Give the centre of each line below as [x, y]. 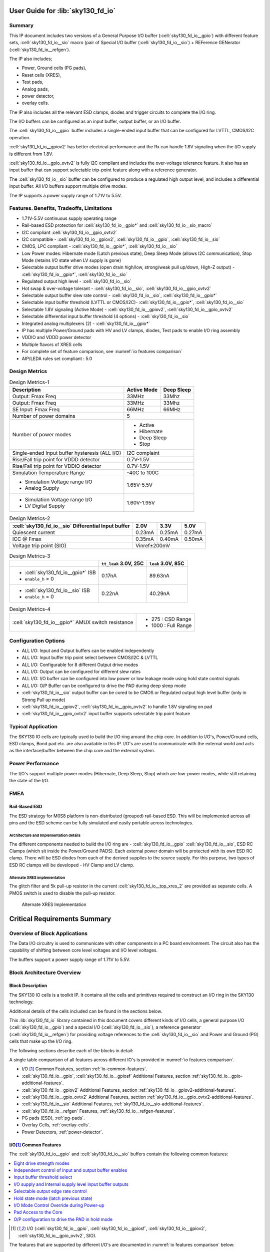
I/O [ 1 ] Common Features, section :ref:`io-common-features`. [84, 1069]
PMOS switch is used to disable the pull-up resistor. [62, 893]
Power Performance [34, 764]
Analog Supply [42, 488]
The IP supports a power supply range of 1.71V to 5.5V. [65, 195]
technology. [21, 1002]
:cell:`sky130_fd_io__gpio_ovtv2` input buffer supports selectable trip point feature [106, 714]
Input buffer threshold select [43, 1177]
